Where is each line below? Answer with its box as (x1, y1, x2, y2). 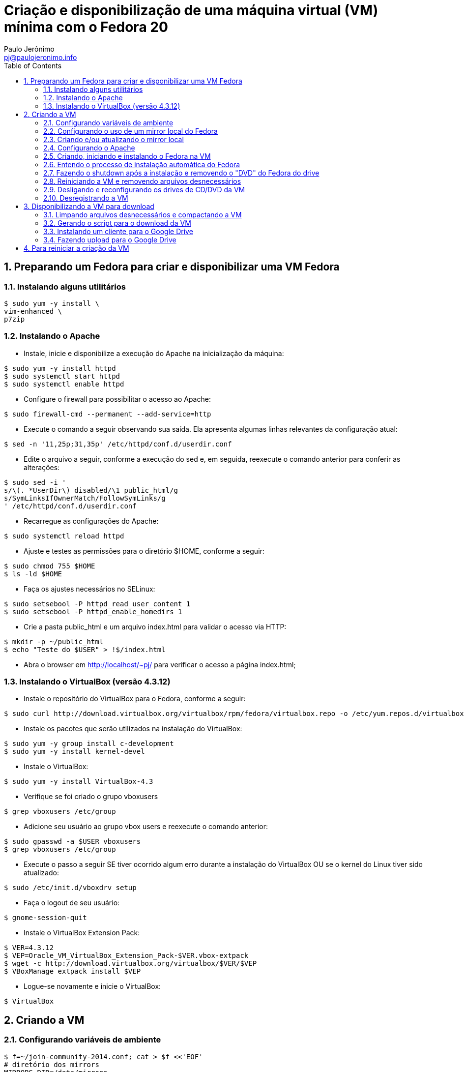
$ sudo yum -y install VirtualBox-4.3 (4, 777, 153, 786)
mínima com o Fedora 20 (4, 19, 168, 35)
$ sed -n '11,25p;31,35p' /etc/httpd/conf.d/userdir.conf (4, 440, 232, 448)
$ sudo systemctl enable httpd (4, 380, 124, 388)
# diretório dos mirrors (4, 1060, 99, 1069)
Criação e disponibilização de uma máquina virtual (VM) (4, 2, 378, 19)
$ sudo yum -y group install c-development (4, 740, 174, 748)
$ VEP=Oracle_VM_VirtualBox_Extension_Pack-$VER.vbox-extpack (4, 952, 249, 960)
